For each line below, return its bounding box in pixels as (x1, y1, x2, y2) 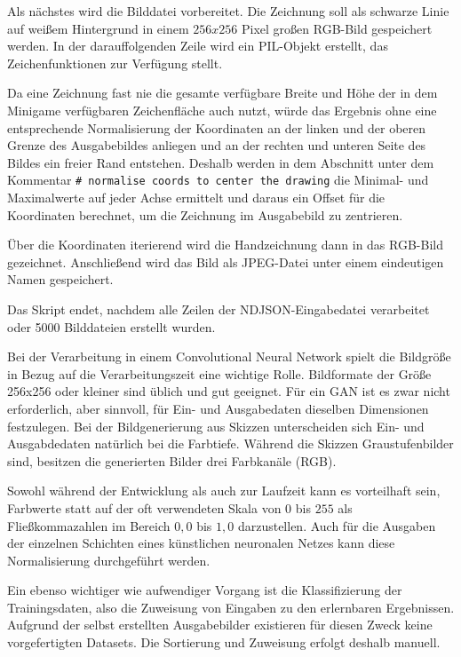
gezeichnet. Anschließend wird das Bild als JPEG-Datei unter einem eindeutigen (7, 252, 444, 271)
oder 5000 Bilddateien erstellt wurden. (7, 317, 216, 336)
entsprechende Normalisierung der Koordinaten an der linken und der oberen (7, 118, 426, 137)
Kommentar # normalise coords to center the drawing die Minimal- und (7, 170, 429, 189)
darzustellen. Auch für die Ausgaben (237, 516, 436, 534)
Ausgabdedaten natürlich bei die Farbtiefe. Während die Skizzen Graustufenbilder (7, 434, 454, 453)
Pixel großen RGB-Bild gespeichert (241, 19, 433, 37)
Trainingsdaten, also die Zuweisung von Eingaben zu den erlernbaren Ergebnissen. (7, 598, 455, 616)
